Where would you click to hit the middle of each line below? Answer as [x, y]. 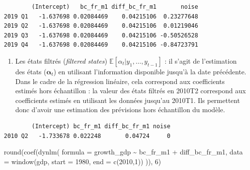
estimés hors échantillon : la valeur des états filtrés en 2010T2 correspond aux [131, 91]
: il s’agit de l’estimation [201, 60]
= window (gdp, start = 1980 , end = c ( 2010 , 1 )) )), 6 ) [83, 161]
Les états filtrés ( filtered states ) [61, 60]
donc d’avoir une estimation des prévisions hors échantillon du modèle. [120, 110]
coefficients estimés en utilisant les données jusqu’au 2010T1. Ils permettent [128, 100]
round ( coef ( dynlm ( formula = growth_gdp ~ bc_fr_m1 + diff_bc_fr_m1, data [124, 152]
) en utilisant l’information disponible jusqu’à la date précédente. [150, 71]
